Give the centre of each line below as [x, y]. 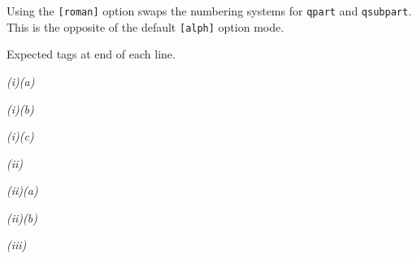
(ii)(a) [22, 190]
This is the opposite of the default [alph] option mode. [146, 26]
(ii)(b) [22, 217]
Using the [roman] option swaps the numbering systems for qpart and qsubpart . [209, 11]
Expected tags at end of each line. [91, 54]
